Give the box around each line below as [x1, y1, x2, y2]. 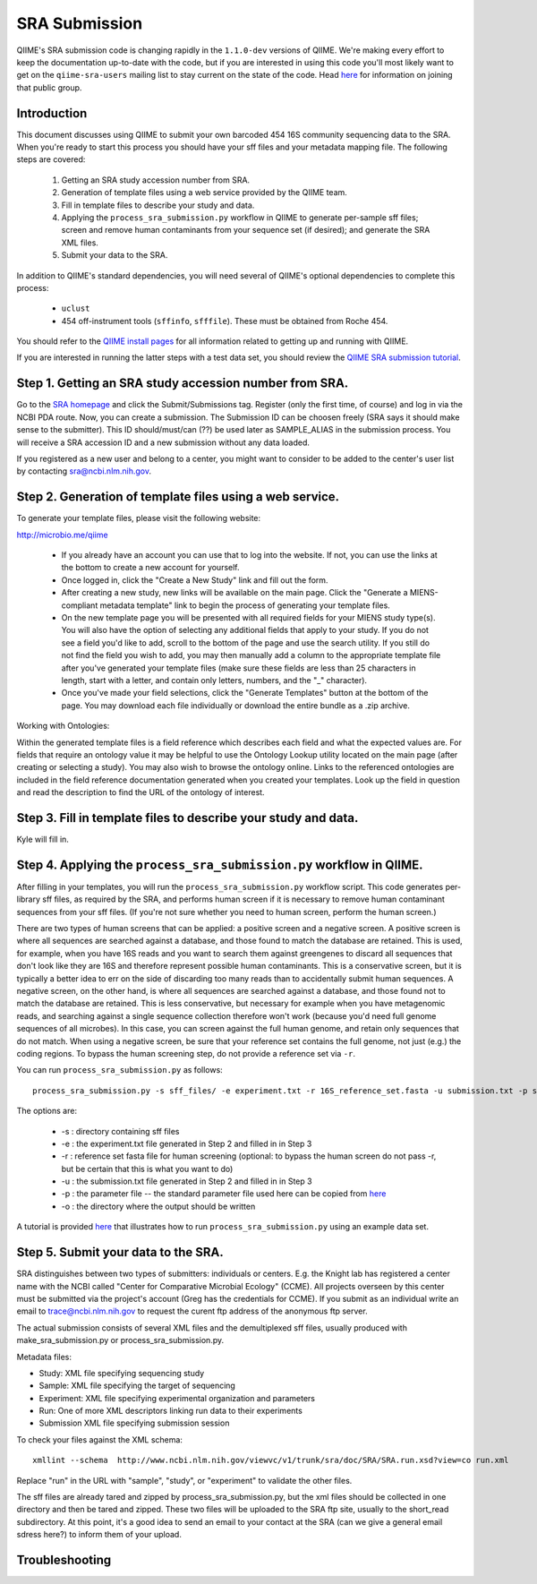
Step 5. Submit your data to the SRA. [16, 1245, 224, 1260]
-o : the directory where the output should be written [61, 1201, 256, 1212]
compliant [61, 600, 98, 611]
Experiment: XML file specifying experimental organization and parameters [38, 1392, 316, 1403]
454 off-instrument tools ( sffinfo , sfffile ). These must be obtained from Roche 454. [61, 315, 388, 326]
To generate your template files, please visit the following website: [16, 513, 261, 524]
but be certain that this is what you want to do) [61, 1163, 234, 1174]
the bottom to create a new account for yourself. [61, 562, 241, 573]
